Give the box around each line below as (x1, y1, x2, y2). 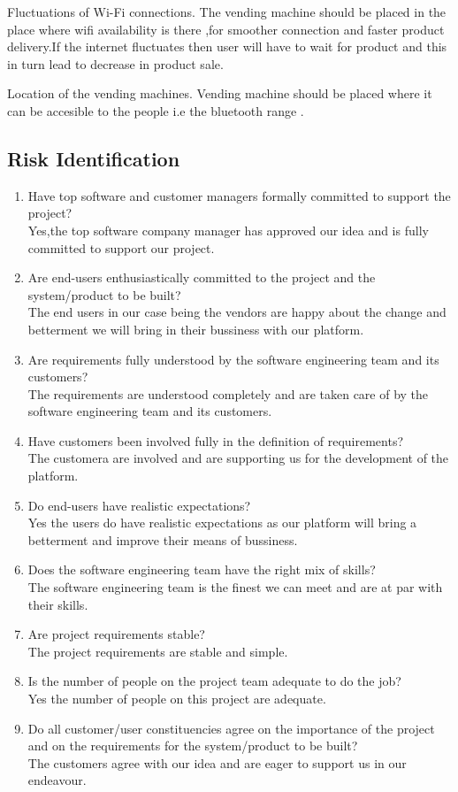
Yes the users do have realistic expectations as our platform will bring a (27, 513, 417, 532)
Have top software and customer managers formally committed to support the (27, 186, 451, 204)
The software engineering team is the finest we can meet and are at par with (27, 578, 443, 596)
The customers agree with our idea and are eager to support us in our (27, 753, 407, 772)
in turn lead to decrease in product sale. (7, 54, 224, 73)
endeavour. (27, 771, 87, 789)
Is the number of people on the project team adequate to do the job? (27, 672, 401, 690)
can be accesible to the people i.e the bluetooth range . (7, 101, 304, 119)
